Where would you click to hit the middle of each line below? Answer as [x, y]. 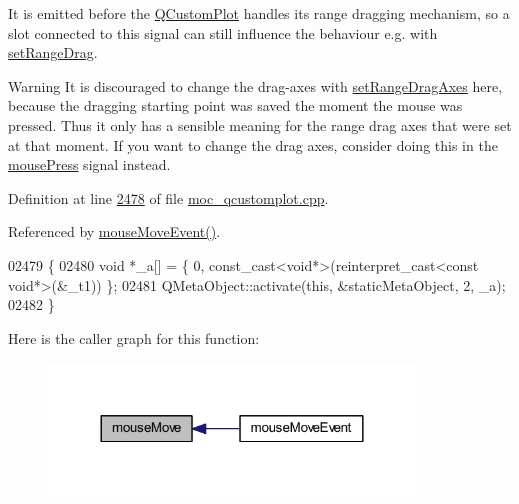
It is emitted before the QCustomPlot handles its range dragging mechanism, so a [259, 13]
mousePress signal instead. [89, 164]
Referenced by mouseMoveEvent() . [114, 231]
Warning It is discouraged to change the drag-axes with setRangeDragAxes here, [255, 85]
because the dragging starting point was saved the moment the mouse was [235, 105]
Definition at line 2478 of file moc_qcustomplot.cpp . [168, 197]
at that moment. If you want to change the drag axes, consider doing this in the [253, 144]
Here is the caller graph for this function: [134, 337]
